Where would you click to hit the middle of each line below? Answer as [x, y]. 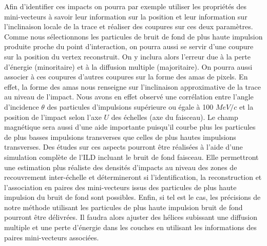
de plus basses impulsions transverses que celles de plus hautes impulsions [120, 137]
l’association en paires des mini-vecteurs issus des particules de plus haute [120, 187]
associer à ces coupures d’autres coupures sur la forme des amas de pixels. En [126, 77]
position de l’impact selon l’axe [53, 117]
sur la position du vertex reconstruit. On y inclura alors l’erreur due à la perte [127, 56]
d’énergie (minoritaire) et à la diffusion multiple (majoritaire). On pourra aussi [128, 66]
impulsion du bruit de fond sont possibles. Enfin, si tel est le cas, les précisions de [132, 197]
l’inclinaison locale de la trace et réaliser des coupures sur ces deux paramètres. [129, 26]
